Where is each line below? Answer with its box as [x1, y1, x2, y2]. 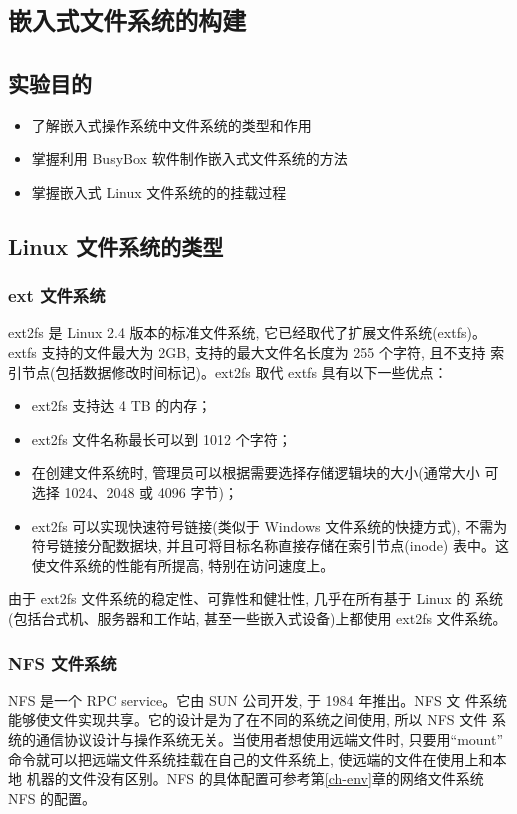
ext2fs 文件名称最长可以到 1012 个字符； [31, 428, 292, 449]
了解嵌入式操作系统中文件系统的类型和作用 [31, 114, 312, 135]
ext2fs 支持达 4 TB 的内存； [31, 395, 212, 416]
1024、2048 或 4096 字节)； [64, 482, 238, 503]
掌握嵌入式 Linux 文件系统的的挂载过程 [31, 181, 287, 202]
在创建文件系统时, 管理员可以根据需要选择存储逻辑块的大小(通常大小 [31, 462, 480, 483]
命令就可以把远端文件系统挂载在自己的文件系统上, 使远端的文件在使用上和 [8, 748, 493, 769]
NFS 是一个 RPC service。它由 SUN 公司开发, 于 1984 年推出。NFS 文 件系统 [8, 689, 508, 710]
